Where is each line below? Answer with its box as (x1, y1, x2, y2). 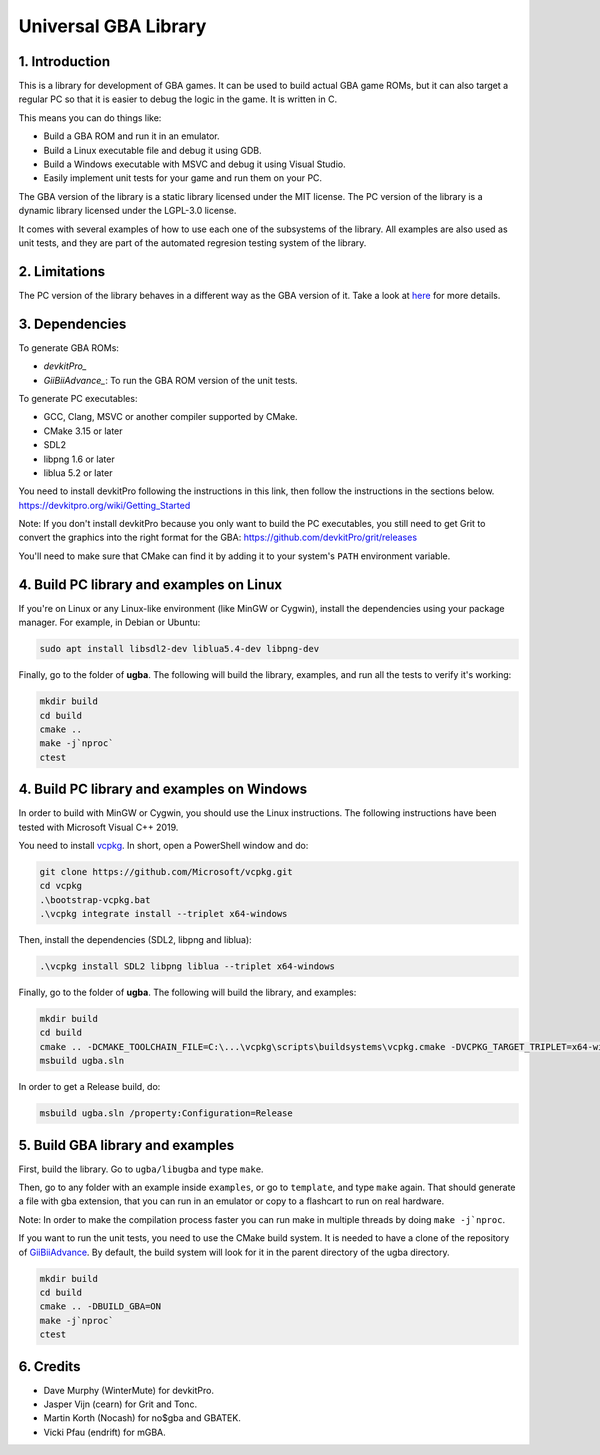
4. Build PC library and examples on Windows (18, 781, 308, 798)
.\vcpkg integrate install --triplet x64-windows (39, 908, 288, 920)
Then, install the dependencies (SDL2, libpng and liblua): (18, 934, 252, 946)
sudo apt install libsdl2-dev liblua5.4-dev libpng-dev (39, 643, 320, 655)
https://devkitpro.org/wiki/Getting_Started (18, 499, 191, 511)
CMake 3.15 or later (43, 425, 124, 437)
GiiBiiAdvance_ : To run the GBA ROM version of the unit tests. (43, 374, 299, 386)
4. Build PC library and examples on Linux (18, 576, 283, 593)
